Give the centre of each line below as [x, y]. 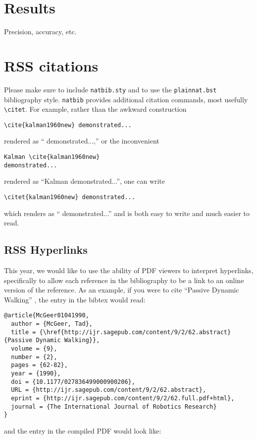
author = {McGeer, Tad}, [52, 324]
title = [24, 332]
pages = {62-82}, [39, 365]
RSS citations [51, 65]
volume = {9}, [34, 349]
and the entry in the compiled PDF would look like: [83, 430]
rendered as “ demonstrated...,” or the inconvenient [82, 141]
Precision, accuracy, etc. [40, 32]
